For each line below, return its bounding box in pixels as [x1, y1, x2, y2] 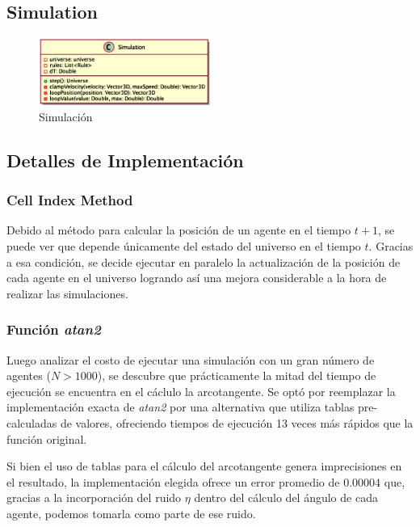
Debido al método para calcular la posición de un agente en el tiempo [6, 221, 351, 238]
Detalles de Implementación [6, 147, 244, 172]
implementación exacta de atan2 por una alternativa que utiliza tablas [6, 398, 355, 415]
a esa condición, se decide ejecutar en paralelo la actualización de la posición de [6, 253, 401, 270]
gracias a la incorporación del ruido [6, 489, 182, 506]
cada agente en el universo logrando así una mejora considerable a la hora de [6, 269, 387, 286]
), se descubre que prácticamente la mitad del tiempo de [97, 367, 376, 384]
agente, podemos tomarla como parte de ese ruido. [6, 504, 256, 521]
